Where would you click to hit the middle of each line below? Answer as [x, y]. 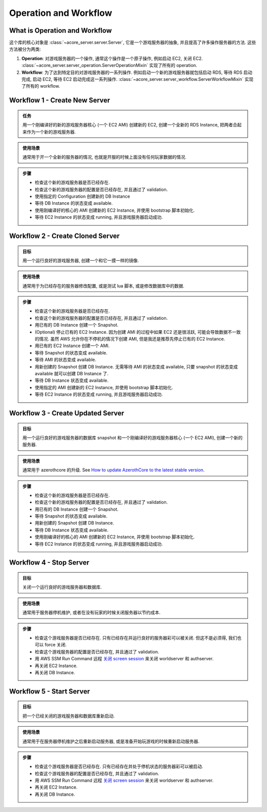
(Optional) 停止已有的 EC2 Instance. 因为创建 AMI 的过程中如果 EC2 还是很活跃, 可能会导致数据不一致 [138, 332]
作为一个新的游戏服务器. [51, 132]
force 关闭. [56, 645]
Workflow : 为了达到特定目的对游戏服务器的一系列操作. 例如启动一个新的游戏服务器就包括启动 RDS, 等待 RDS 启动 [137, 72]
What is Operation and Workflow [61, 30]
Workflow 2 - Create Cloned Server [64, 236]
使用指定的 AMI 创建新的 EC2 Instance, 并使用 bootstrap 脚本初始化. [104, 387]
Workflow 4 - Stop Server [49, 563]
